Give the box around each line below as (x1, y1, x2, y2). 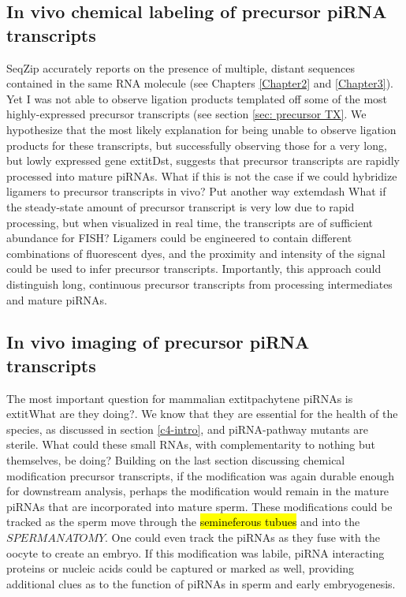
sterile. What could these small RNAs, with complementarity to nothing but (6, 436, 376, 453)
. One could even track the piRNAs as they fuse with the (105, 529, 380, 546)
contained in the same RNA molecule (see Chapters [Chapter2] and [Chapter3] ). (6, 75, 393, 91)
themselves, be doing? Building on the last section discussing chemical (6, 452, 345, 468)
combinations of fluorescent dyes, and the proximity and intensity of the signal (6, 244, 386, 261)
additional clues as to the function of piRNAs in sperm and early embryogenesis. (6, 575, 396, 591)
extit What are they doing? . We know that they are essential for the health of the (6, 405, 398, 422)
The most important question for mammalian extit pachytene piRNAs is (6, 390, 353, 406)
